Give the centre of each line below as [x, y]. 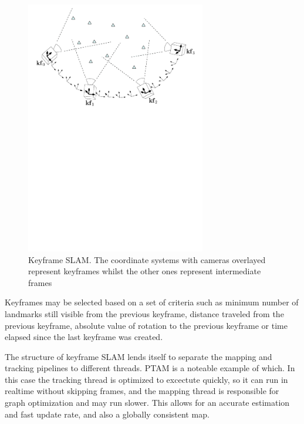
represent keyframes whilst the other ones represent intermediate [145, 271]
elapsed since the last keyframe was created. [84, 337]
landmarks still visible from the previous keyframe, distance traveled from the [144, 313]
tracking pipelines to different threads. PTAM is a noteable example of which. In [150, 368]
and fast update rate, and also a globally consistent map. [107, 414]
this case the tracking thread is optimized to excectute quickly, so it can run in [146, 379]
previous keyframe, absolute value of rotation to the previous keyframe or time [146, 325]
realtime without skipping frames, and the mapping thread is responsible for [142, 391]
